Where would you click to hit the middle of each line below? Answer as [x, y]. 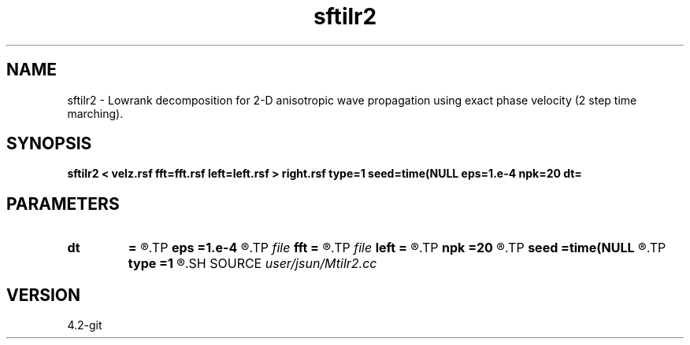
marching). [95, 113]
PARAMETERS [63, 204]
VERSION [44, 295]
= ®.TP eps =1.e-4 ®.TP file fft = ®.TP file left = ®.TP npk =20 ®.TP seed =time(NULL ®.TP [397, 248]
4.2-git [85, 325]
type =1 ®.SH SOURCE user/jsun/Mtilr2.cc [252, 264]
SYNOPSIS [49, 144]
